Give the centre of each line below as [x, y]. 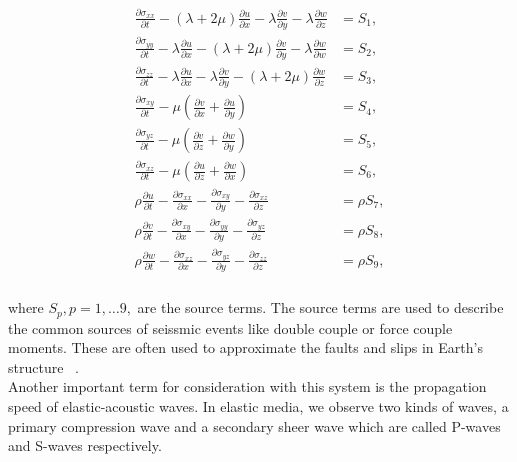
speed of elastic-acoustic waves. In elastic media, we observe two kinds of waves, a [258, 406]
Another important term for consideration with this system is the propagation [247, 386]
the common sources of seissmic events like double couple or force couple [230, 327]
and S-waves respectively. [85, 445]
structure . [43, 366]
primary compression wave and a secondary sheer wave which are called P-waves [254, 425]
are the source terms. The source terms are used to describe [320, 307]
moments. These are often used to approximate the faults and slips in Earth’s [245, 347]
